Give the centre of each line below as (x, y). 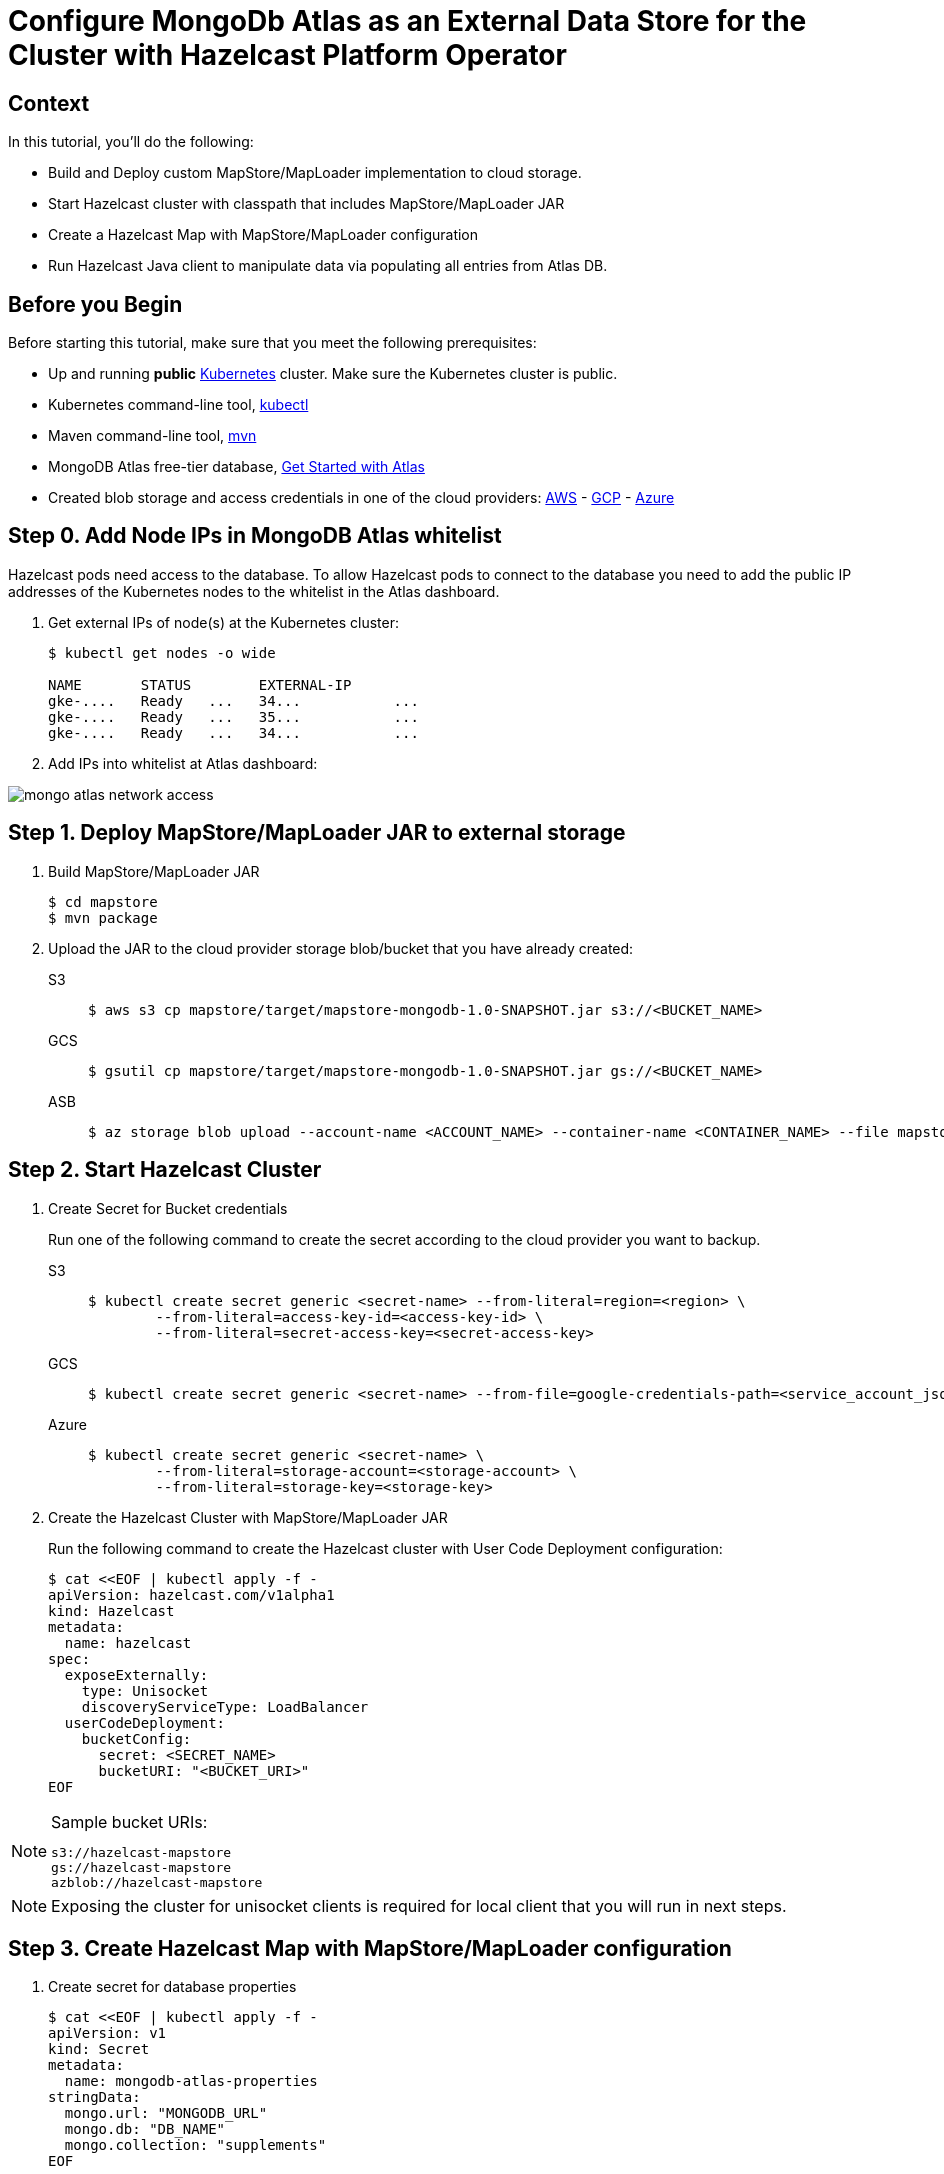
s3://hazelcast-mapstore (141, 1852)
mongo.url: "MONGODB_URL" (166, 2113)
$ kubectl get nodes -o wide (162, 652)
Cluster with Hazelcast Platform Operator (287, 55)
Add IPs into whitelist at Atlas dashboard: (183, 763)
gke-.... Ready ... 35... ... (233, 716)
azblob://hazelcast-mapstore (157, 1882)
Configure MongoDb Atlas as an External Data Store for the (407, 21)
